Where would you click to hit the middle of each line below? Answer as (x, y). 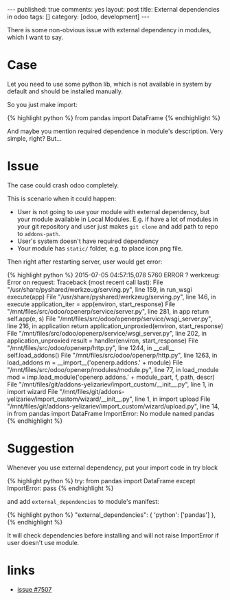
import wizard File (33, 391)
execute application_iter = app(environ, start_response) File (91, 304)
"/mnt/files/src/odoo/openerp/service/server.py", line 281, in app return (108, 311)
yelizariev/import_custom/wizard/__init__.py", (70, 399)
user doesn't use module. (43, 542)
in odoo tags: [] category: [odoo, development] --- (78, 16)
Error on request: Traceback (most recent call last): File (85, 282)
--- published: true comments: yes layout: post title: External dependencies (113, 9)
